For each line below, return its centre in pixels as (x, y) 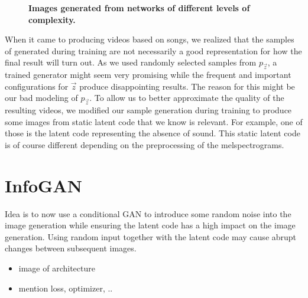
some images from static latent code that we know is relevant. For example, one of (154, 121)
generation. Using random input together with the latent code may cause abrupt (151, 236)
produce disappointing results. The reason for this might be (187, 86)
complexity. (52, 19)
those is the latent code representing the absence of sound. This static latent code (153, 133)
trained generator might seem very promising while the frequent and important (148, 75)
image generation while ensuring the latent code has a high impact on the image (150, 225)
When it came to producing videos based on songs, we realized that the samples (150, 39)
